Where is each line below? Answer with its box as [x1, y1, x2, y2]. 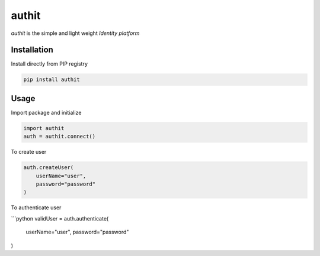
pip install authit [23, 76, 80, 83]
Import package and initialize [11, 109, 82, 116]
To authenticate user [11, 204, 62, 211]
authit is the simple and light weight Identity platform [11, 30, 140, 37]
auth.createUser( [23, 164, 74, 171]
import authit [23, 125, 65, 131]
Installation [11, 45, 53, 55]
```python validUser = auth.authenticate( [11, 215, 109, 222]
